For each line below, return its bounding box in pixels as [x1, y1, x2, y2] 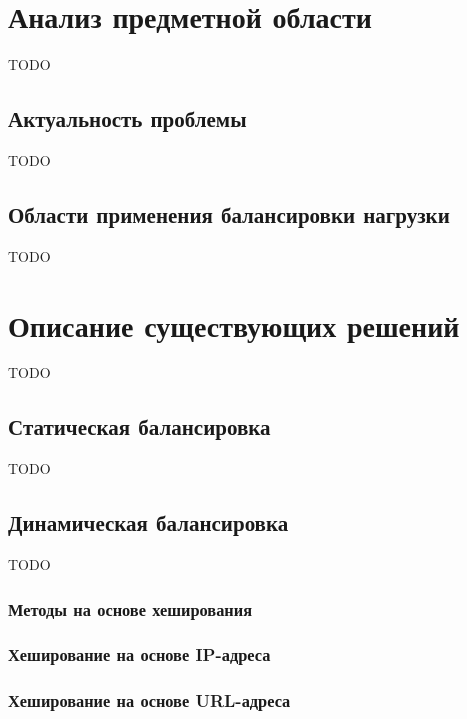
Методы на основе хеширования [8, 596, 253, 621]
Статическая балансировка [8, 411, 271, 442]
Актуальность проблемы [8, 103, 247, 134]
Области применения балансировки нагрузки [8, 198, 450, 229]
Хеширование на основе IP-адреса [8, 642, 271, 667]
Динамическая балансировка [8, 507, 289, 538]
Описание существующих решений [8, 304, 460, 345]
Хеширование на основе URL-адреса [8, 688, 291, 713]
